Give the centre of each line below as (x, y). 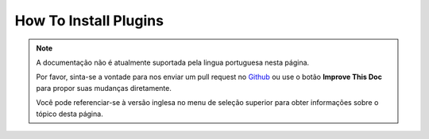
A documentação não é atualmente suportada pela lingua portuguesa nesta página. (173, 62)
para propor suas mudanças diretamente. (104, 88)
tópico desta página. (70, 114)
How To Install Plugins (89, 21)
